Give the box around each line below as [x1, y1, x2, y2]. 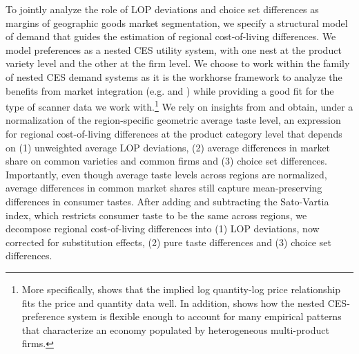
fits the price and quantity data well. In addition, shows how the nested [21, 295, 325, 310]
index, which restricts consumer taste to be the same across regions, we [6, 207, 307, 222]
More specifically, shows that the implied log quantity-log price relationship [21, 281, 341, 296]
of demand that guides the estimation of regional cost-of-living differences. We [6, 29, 336, 44]
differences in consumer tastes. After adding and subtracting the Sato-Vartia [6, 194, 329, 208]
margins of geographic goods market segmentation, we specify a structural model [6, 15, 348, 30]
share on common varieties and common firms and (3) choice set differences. [6, 153, 327, 168]
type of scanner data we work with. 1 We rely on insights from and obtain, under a [6, 97, 353, 113]
